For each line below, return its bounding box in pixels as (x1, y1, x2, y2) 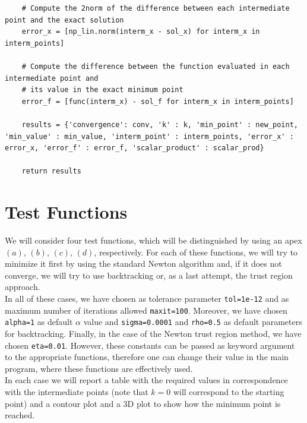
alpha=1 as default (5, 315, 73, 328)
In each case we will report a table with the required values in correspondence (5, 374, 288, 386)
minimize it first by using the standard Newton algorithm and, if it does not (5, 257, 282, 270)
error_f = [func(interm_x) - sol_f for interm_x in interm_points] (21, 97, 294, 106)
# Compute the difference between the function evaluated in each (21, 62, 290, 71)
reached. (5, 409, 35, 421)
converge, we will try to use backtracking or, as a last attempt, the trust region (5, 269, 293, 281)
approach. (5, 280, 40, 293)
